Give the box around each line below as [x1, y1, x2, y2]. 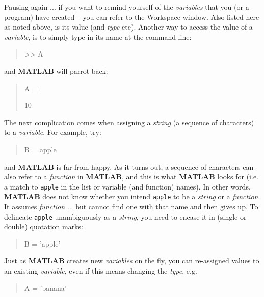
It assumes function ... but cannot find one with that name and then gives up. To [4, 201, 258, 212]
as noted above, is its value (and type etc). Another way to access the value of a [4, 21, 253, 32]
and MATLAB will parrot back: [4, 65, 108, 76]
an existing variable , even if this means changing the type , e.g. [4, 265, 197, 276]
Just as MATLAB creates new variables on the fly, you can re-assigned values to [4, 255, 259, 266]
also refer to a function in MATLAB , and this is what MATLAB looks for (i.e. [4, 171, 258, 182]
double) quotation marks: [4, 221, 83, 232]
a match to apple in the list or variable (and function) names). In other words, [4, 181, 251, 192]
